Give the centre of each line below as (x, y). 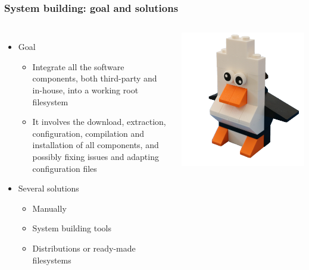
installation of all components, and (96, 145)
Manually (49, 208)
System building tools (72, 228)
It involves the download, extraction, (99, 122)
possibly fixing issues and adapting (96, 156)
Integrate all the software (78, 66)
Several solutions (49, 188)
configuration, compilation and (88, 133)
